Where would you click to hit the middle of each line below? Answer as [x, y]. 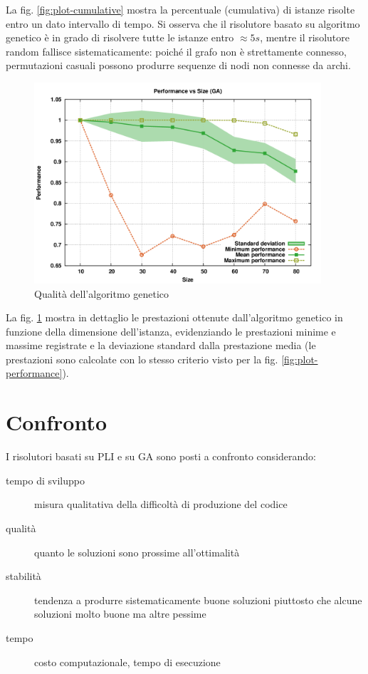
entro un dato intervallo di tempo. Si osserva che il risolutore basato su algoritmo [183, 23]
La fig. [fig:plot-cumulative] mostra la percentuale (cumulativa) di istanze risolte [180, 9]
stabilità [23, 576]
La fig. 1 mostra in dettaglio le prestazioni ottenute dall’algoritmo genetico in [174, 317]
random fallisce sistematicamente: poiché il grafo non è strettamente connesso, [176, 51]
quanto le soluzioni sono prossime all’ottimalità [137, 552]
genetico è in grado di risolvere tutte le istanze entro [120, 37]
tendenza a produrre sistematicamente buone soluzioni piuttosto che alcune [198, 600]
